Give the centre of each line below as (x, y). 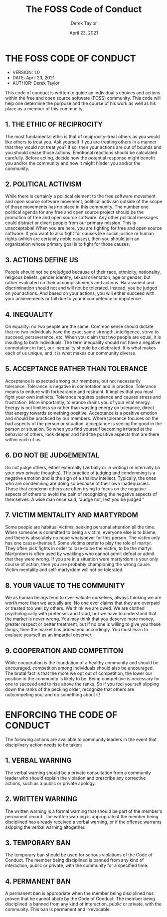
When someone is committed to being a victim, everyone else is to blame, (81, 532)
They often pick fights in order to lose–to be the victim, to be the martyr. (79, 548)
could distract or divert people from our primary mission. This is (71, 223)
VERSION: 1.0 (26, 72)
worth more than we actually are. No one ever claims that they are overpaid (83, 603)
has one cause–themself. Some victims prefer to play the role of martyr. (79, 543)
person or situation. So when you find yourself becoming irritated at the (79, 429)
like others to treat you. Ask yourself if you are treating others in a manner (81, 142)
